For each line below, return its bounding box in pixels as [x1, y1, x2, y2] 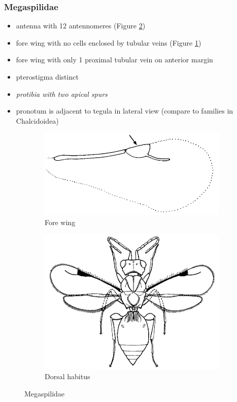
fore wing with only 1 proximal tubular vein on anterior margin [16, 54, 213, 65]
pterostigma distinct [16, 71, 79, 82]
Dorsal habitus [45, 371, 90, 382]
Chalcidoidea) [16, 115, 59, 126]
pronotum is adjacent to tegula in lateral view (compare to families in [16, 105, 233, 116]
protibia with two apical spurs [16, 88, 108, 99]
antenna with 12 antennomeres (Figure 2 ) [16, 20, 146, 31]
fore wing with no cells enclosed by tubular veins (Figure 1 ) [16, 37, 201, 48]
